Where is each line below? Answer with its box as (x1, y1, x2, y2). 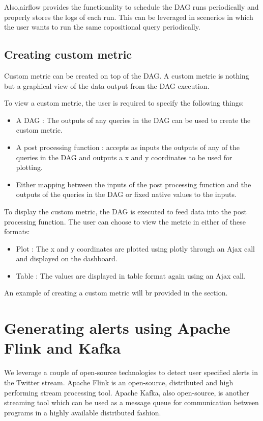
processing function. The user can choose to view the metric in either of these (4, 216, 246, 227)
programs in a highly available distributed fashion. (4, 407, 161, 417)
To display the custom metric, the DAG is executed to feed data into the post (4, 206, 247, 216)
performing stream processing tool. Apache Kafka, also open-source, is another (4, 387, 249, 398)
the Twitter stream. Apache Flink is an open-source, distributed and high (4, 377, 233, 387)
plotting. (16, 162, 43, 172)
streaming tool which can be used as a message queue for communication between (4, 397, 259, 408)
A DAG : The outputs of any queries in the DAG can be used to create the (16, 114, 251, 125)
